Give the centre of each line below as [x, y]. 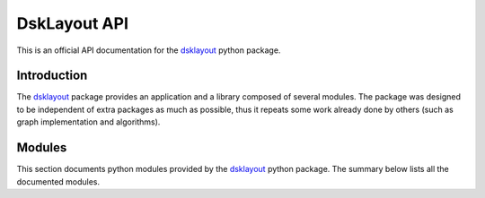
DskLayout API [73, 23]
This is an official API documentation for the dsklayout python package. [149, 50]
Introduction [52, 76]
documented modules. [58, 181]
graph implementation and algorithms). [88, 122]
